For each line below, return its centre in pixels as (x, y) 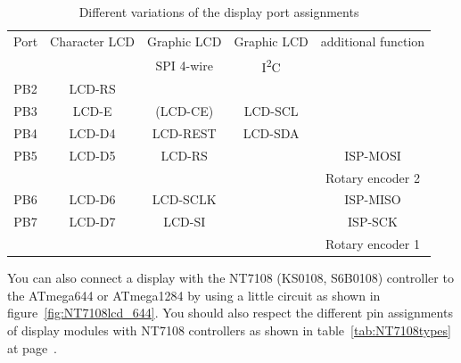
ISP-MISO (373, 199)
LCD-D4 (92, 132)
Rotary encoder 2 (372, 177)
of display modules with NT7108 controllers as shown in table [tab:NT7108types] (229, 330)
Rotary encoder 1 (372, 244)
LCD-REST (184, 132)
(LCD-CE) (185, 111)
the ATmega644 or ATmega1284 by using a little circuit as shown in (194, 295)
